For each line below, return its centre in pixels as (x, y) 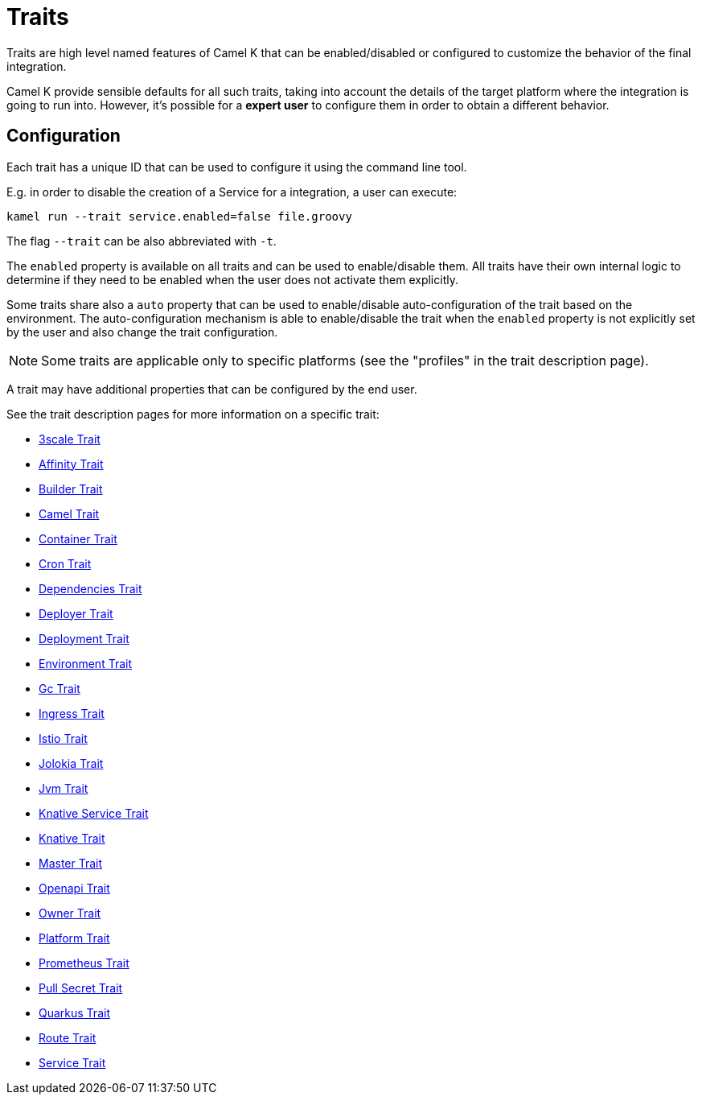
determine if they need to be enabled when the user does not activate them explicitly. (232, 279)
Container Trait (78, 538)
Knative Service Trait (94, 813)
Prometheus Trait (84, 963)
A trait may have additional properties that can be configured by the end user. (212, 389)
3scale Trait (70, 439)
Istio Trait (63, 738)
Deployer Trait (76, 613)
